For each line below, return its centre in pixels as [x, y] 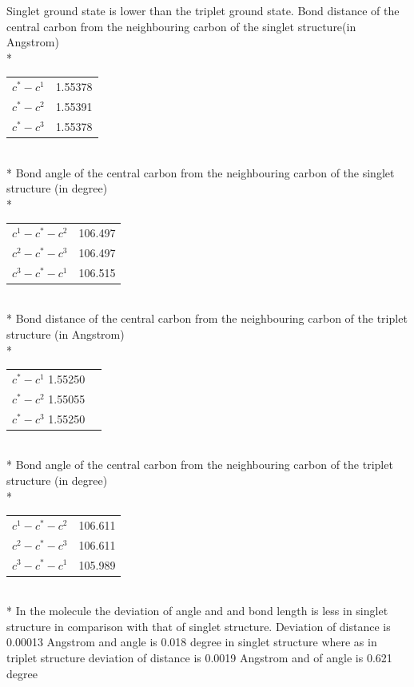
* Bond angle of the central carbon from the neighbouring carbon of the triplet [200, 465]
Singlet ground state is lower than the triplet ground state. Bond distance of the [203, 10]
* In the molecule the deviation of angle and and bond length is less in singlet [197, 611]
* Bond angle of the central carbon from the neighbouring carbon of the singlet [201, 172]
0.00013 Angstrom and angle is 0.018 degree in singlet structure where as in [192, 642]
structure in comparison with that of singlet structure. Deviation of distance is [199, 626]
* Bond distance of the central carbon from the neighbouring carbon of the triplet [207, 318]
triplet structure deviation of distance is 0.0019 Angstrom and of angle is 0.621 [199, 657]
